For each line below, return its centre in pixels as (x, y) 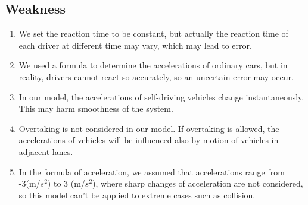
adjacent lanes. (46, 151)
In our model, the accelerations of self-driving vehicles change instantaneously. (161, 97)
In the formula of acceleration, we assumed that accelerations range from (152, 171)
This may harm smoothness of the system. (96, 108)
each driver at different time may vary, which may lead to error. (135, 45)
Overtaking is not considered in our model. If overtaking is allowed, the (149, 128)
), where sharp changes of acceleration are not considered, (198, 183)
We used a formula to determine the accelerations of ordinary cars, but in (153, 65)
